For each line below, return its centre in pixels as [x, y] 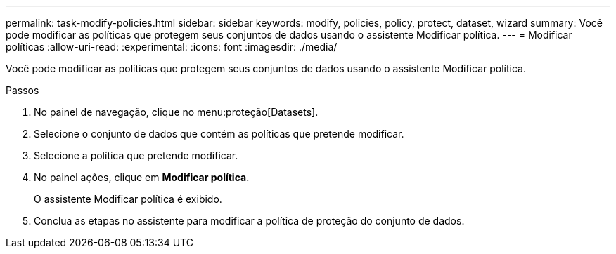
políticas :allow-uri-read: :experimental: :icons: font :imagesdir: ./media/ [172, 47]
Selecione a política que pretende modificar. [136, 155]
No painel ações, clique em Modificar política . [142, 177]
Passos [23, 90]
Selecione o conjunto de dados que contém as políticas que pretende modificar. [219, 134]
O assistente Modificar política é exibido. [128, 199]
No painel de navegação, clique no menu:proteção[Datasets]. [176, 112]
